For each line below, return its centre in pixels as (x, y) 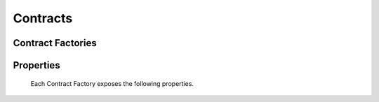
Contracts (43, 18)
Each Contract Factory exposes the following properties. (112, 83)
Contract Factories (55, 43)
